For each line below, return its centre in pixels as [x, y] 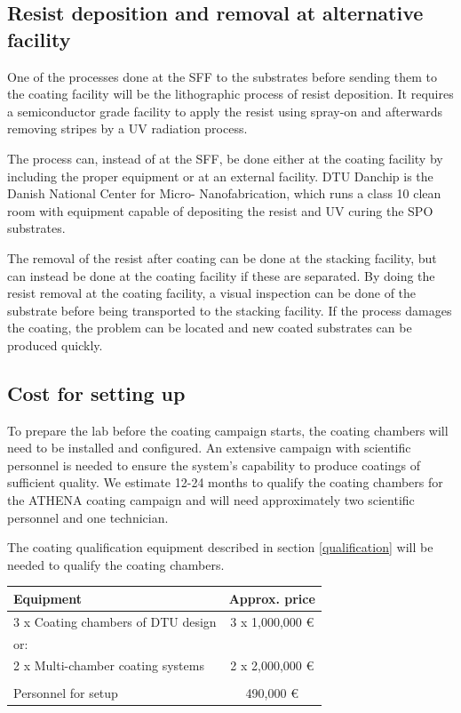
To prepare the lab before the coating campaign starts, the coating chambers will [228, 430]
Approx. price [272, 598]
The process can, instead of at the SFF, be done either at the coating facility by [225, 158]
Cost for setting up [96, 393]
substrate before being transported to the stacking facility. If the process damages [230, 310]
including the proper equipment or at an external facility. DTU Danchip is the [220, 176]
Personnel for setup [66, 692]
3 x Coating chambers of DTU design [115, 621]
